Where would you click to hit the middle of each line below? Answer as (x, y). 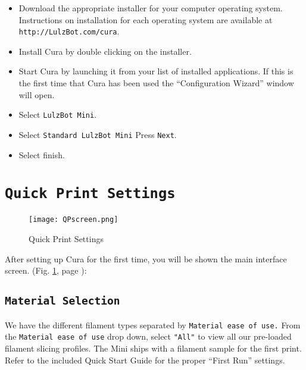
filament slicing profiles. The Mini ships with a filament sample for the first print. (153, 348)
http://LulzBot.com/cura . (69, 31)
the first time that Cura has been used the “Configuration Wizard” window (156, 83)
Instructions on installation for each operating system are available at (146, 19)
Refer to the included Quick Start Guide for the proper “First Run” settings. (145, 360)
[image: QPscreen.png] (74, 220)
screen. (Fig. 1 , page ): (46, 270)
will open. (37, 94)
